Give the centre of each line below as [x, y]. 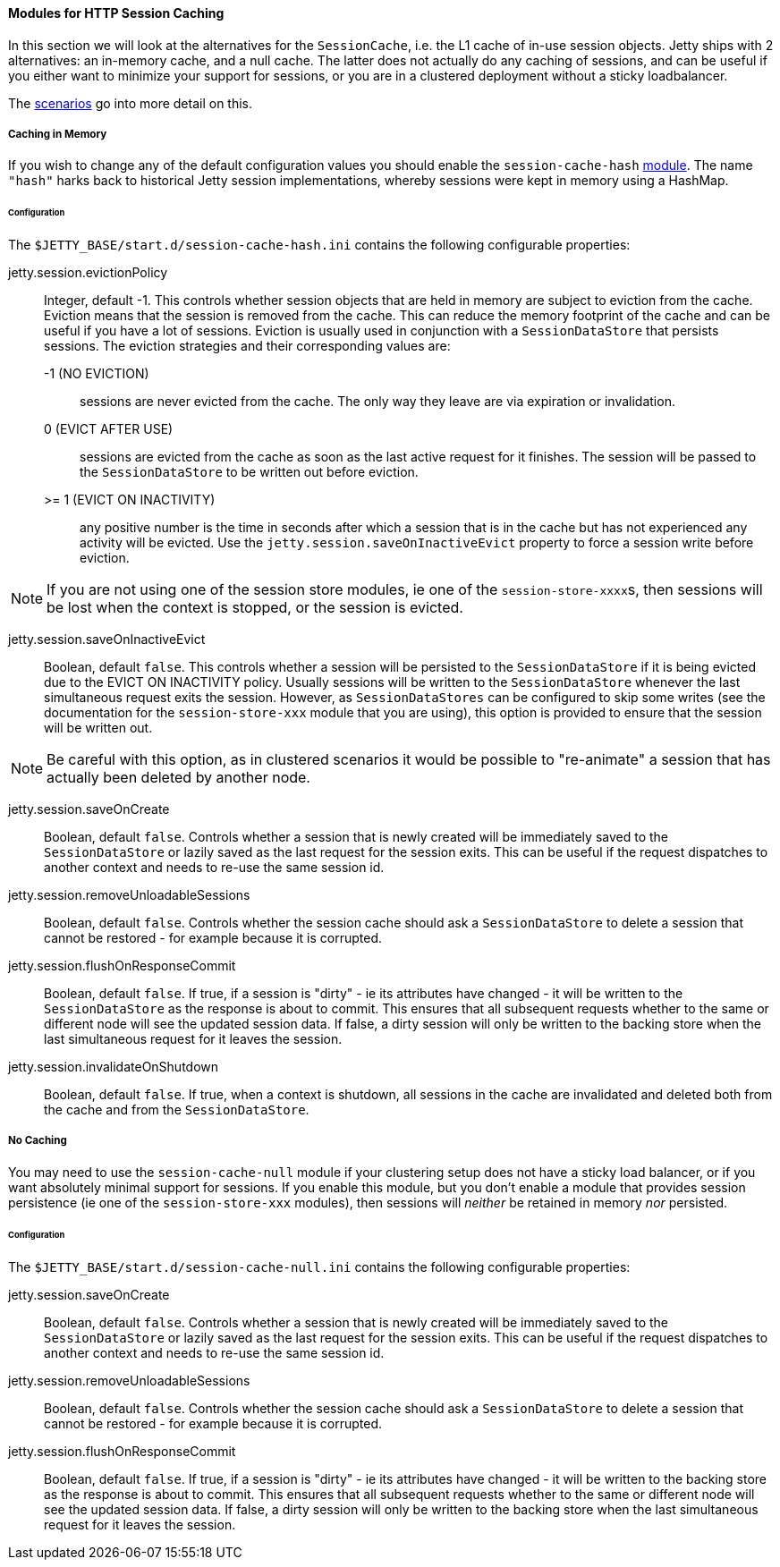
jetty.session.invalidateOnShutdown [114, 1067]
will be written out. [98, 728]
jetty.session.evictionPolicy [88, 273]
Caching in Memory [58, 134]
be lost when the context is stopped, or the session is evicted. [255, 608]
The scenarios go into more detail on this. [131, 103]
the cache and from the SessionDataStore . [177, 1110]
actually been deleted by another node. [178, 778]
